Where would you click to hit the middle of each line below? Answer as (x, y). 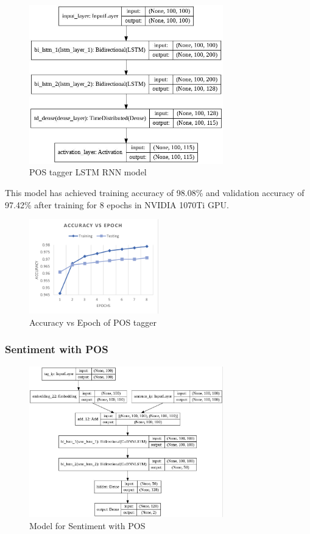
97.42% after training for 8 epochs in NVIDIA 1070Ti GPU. (117, 204)
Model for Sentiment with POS (87, 525)
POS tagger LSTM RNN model (88, 172)
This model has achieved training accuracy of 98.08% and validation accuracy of (155, 193)
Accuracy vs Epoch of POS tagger (93, 322)
